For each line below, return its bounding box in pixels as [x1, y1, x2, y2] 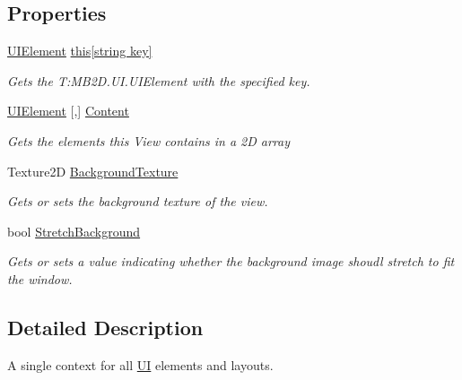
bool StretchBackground [7, 221, 141, 240]
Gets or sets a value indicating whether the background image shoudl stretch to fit [7, 252, 455, 271]
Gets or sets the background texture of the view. [7, 192, 268, 211]
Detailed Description [7, 313, 204, 341]
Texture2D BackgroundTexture [7, 161, 179, 180]
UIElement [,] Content [7, 101, 129, 120]
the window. [7, 269, 73, 288]
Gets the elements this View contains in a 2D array [7, 131, 291, 150]
